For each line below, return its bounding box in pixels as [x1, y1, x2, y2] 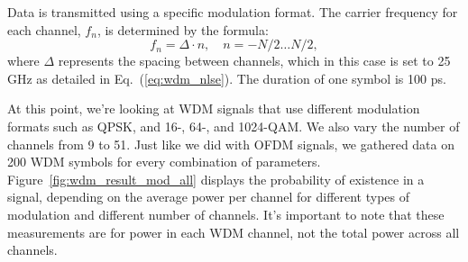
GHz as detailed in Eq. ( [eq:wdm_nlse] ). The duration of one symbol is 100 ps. [7, 68, 446, 87]
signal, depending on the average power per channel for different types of [7, 187, 410, 206]
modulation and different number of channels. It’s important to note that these [7, 204, 445, 223]
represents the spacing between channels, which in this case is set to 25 [58, 51, 451, 70]
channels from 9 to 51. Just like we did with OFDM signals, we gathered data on [7, 134, 455, 153]
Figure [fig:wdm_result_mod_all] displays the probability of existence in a [7, 169, 425, 188]
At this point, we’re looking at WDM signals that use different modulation [7, 99, 420, 118]
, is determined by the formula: [96, 20, 269, 39]
